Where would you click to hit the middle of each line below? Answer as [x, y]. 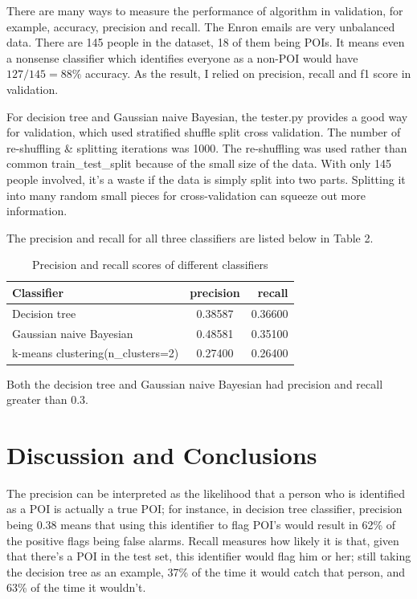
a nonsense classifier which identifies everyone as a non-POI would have [182, 57]
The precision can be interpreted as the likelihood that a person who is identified [206, 493]
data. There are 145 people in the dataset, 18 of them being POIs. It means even [206, 42]
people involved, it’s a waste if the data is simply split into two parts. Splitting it [206, 179]
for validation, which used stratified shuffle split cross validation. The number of [204, 132]
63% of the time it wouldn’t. [76, 587]
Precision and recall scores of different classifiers [150, 265]
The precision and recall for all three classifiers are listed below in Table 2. [190, 237]
